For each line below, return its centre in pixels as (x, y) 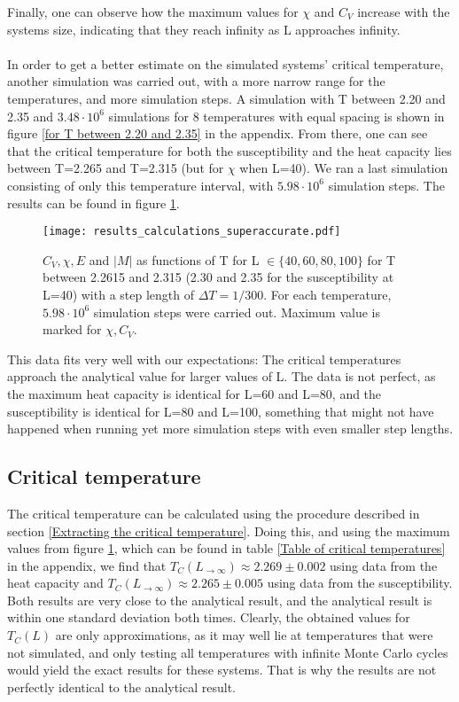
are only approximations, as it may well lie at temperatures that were (244, 635)
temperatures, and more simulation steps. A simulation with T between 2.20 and (226, 98)
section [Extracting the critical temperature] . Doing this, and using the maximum (229, 530)
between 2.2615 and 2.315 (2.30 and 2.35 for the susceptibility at (218, 277)
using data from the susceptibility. (360, 583)
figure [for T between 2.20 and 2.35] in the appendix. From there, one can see (218, 133)
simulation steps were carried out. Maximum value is (237, 312)
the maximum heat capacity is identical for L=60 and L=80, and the (194, 393)
